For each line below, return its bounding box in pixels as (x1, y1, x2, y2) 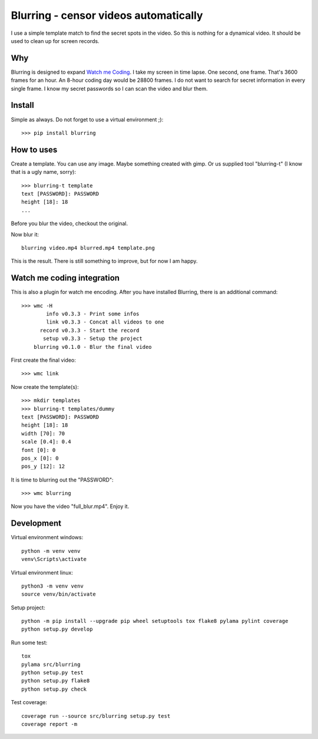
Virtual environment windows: (11, 534, 84, 541)
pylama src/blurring (21, 661, 81, 668)
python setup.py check (21, 685, 87, 692)
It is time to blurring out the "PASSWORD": (11, 476, 114, 483)
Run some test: (11, 639, 48, 646)
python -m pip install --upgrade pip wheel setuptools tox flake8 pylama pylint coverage (21, 618, 289, 625)
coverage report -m (21, 721, 78, 727)
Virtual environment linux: (11, 569, 73, 576)
